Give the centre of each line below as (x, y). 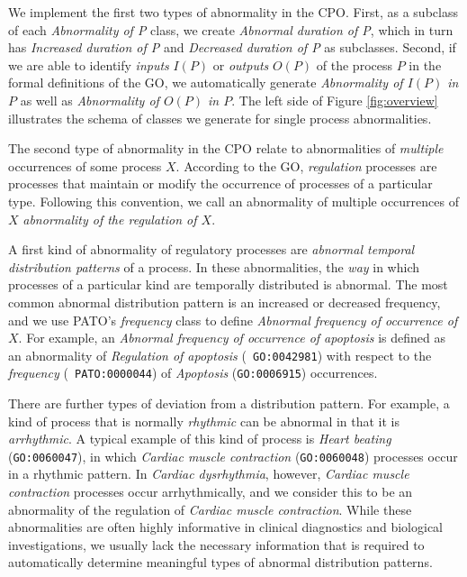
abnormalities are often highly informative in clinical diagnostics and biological (226, 527)
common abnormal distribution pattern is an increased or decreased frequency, (225, 302)
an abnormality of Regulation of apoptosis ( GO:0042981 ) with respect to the (220, 355)
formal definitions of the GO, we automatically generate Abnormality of (206, 82)
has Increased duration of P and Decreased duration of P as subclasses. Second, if (232, 47)
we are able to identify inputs (89, 64)
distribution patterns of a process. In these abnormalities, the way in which (214, 266)
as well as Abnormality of (90, 100)
